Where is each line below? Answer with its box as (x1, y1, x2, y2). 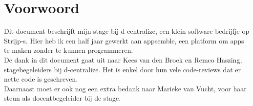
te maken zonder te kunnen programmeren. (4, 45, 133, 55)
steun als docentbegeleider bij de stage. (4, 93, 121, 103)
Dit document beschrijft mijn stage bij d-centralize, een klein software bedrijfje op (4, 26, 250, 36)
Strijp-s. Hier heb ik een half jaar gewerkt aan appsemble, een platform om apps (4, 35, 244, 45)
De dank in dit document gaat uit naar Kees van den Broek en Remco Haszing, (4, 54, 242, 64)
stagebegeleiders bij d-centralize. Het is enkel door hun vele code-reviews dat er (4, 64, 241, 74)
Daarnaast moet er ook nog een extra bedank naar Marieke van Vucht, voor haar (4, 83, 247, 93)
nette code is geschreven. (4, 74, 78, 84)
